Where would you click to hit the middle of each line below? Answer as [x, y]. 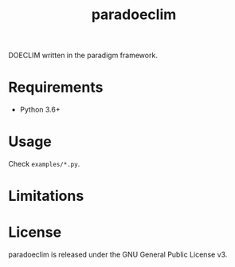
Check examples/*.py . [44, 164]
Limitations [46, 196]
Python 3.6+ [40, 110]
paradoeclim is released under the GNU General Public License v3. [118, 255]
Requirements [56, 87]
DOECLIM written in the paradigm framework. [83, 55]
